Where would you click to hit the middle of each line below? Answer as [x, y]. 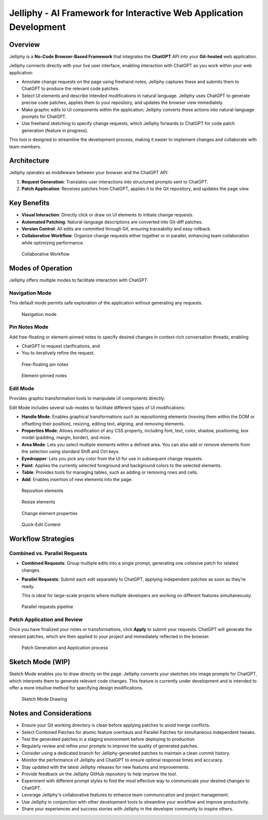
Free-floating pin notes [45, 364]
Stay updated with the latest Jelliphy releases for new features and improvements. [105, 767]
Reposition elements [42, 491]
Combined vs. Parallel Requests [48, 553]
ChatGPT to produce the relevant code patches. [70, 89]
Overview [25, 45]
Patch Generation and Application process [65, 648]
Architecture [29, 161]
